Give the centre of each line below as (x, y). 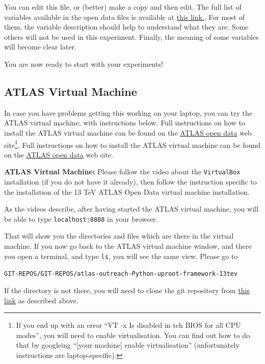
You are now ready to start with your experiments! (84, 63)
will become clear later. (41, 47)
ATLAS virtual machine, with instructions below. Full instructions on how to (125, 123)
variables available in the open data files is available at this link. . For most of (125, 17)
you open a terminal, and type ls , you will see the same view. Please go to (121, 256)
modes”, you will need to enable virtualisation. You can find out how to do (133, 335)
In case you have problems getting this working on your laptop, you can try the (128, 112)
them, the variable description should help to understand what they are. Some (126, 27)
